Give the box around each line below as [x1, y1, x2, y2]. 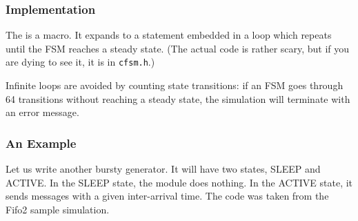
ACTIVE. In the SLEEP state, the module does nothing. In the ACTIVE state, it [6, 175, 353, 189]
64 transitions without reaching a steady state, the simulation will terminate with [6, 91, 350, 106]
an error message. [6, 105, 79, 119]
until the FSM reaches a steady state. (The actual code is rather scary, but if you [6, 41, 350, 55]
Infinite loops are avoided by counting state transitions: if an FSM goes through [6, 78, 344, 93]
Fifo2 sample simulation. [6, 202, 110, 216]
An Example [6, 134, 77, 151]
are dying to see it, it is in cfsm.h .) [6, 55, 155, 69]
